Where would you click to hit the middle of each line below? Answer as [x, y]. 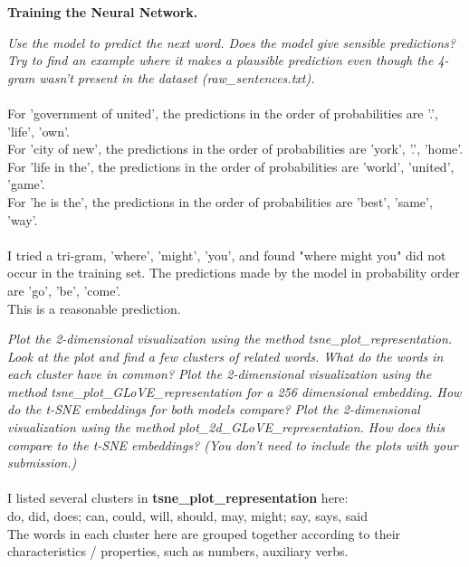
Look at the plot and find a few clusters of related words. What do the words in [225, 356]
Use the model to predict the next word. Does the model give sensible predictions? [231, 42]
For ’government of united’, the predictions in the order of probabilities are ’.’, [223, 113]
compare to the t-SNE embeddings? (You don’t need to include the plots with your [233, 444]
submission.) [42, 463]
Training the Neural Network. [103, 12]
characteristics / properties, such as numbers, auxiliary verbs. [178, 551]
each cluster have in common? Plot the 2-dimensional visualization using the [220, 374]
